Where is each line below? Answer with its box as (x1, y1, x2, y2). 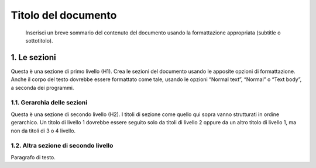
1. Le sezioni (11, 52, 56, 62)
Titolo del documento (11, 9, 117, 22)
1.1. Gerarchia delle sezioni (11, 99, 88, 107)
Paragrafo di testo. (11, 153, 56, 160)
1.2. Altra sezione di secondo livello (11, 142, 114, 150)
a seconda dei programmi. (11, 84, 74, 91)
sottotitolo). (25, 37, 53, 44)
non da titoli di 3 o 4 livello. (11, 127, 76, 134)
